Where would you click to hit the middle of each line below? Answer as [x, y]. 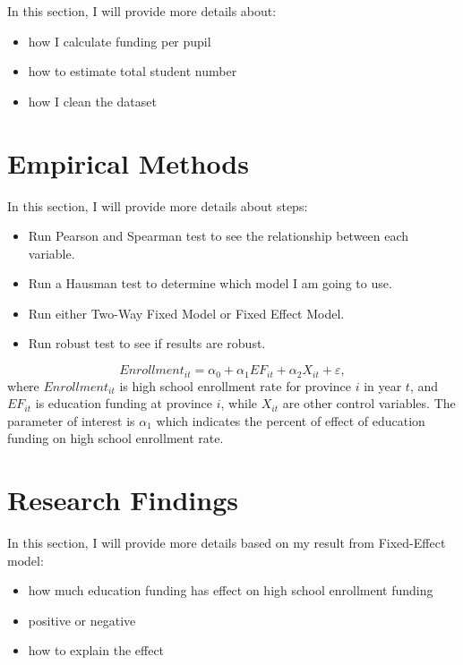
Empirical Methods [128, 162]
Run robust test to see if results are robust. [147, 343]
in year [383, 385]
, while [239, 403]
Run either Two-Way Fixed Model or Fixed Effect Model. [186, 313]
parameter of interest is [71, 420]
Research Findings [123, 500]
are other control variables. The [369, 403]
